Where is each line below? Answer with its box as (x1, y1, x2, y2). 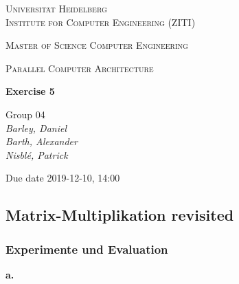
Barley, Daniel (5, 120, 67, 135)
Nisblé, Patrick (5, 147, 68, 162)
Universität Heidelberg (5, 1, 107, 15)
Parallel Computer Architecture (5, 61, 154, 75)
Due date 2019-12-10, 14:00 (5, 171, 120, 185)
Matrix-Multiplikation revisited (5, 204, 234, 226)
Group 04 (5, 107, 45, 121)
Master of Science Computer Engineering (5, 38, 188, 52)
